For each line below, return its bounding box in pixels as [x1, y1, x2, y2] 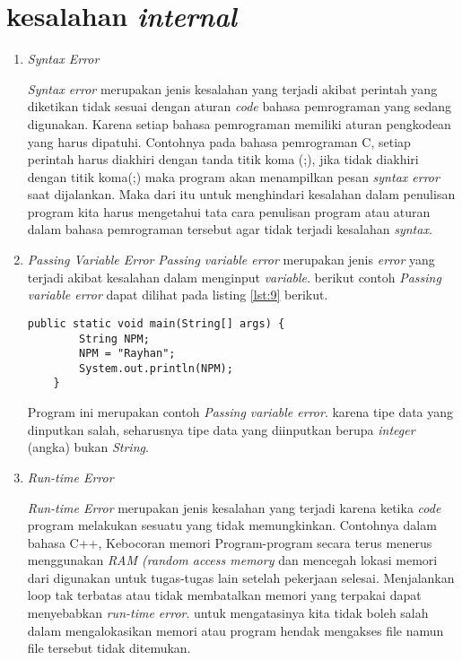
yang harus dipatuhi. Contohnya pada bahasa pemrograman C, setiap [27, 132, 411, 151]
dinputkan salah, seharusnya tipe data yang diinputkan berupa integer [27, 420, 415, 439]
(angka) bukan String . [27, 438, 149, 456]
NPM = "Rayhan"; [79, 347, 176, 360]
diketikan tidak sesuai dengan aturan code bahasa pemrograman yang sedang [27, 97, 452, 116]
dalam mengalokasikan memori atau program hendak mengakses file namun [27, 621, 444, 639]
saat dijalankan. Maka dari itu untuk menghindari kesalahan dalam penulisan [27, 185, 456, 204]
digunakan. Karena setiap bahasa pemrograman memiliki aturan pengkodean [27, 114, 451, 133]
